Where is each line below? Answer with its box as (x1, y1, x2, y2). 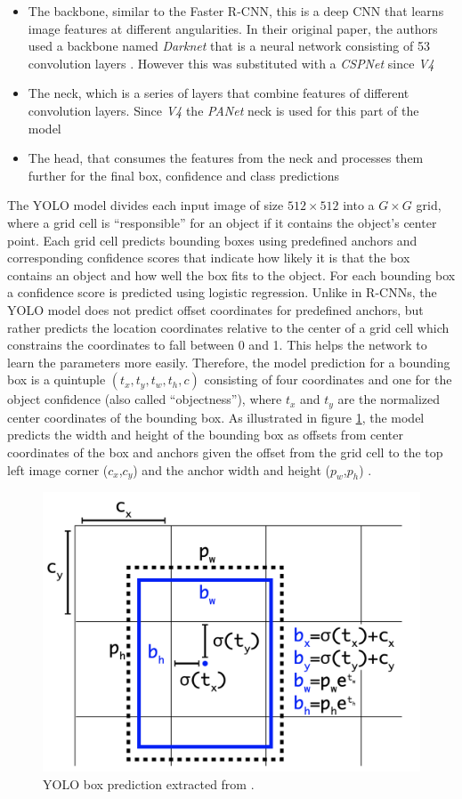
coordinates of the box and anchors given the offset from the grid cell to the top (7, 442, 443, 461)
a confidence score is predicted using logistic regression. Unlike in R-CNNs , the (7, 283, 437, 302)
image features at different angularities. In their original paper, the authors (28, 19, 438, 37)
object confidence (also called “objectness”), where (7, 390, 282, 408)
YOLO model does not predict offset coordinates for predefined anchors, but (7, 300, 424, 319)
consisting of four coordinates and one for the (204, 370, 452, 389)
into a (343, 196, 375, 214)
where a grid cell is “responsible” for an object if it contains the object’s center (7, 213, 437, 231)
